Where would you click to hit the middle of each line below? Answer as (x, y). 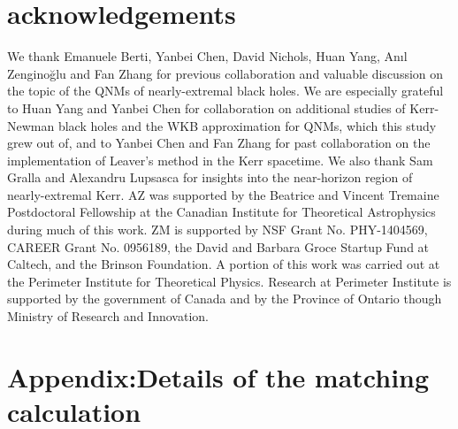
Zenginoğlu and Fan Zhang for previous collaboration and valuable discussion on (225, 73)
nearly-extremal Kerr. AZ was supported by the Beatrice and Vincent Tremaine (223, 194)
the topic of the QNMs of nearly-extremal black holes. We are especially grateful (225, 91)
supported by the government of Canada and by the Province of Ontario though (225, 299)
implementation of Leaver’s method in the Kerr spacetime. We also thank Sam (220, 160)
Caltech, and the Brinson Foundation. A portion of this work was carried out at (224, 264)
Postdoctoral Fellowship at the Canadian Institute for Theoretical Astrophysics (221, 212)
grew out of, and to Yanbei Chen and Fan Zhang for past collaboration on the (219, 143)
